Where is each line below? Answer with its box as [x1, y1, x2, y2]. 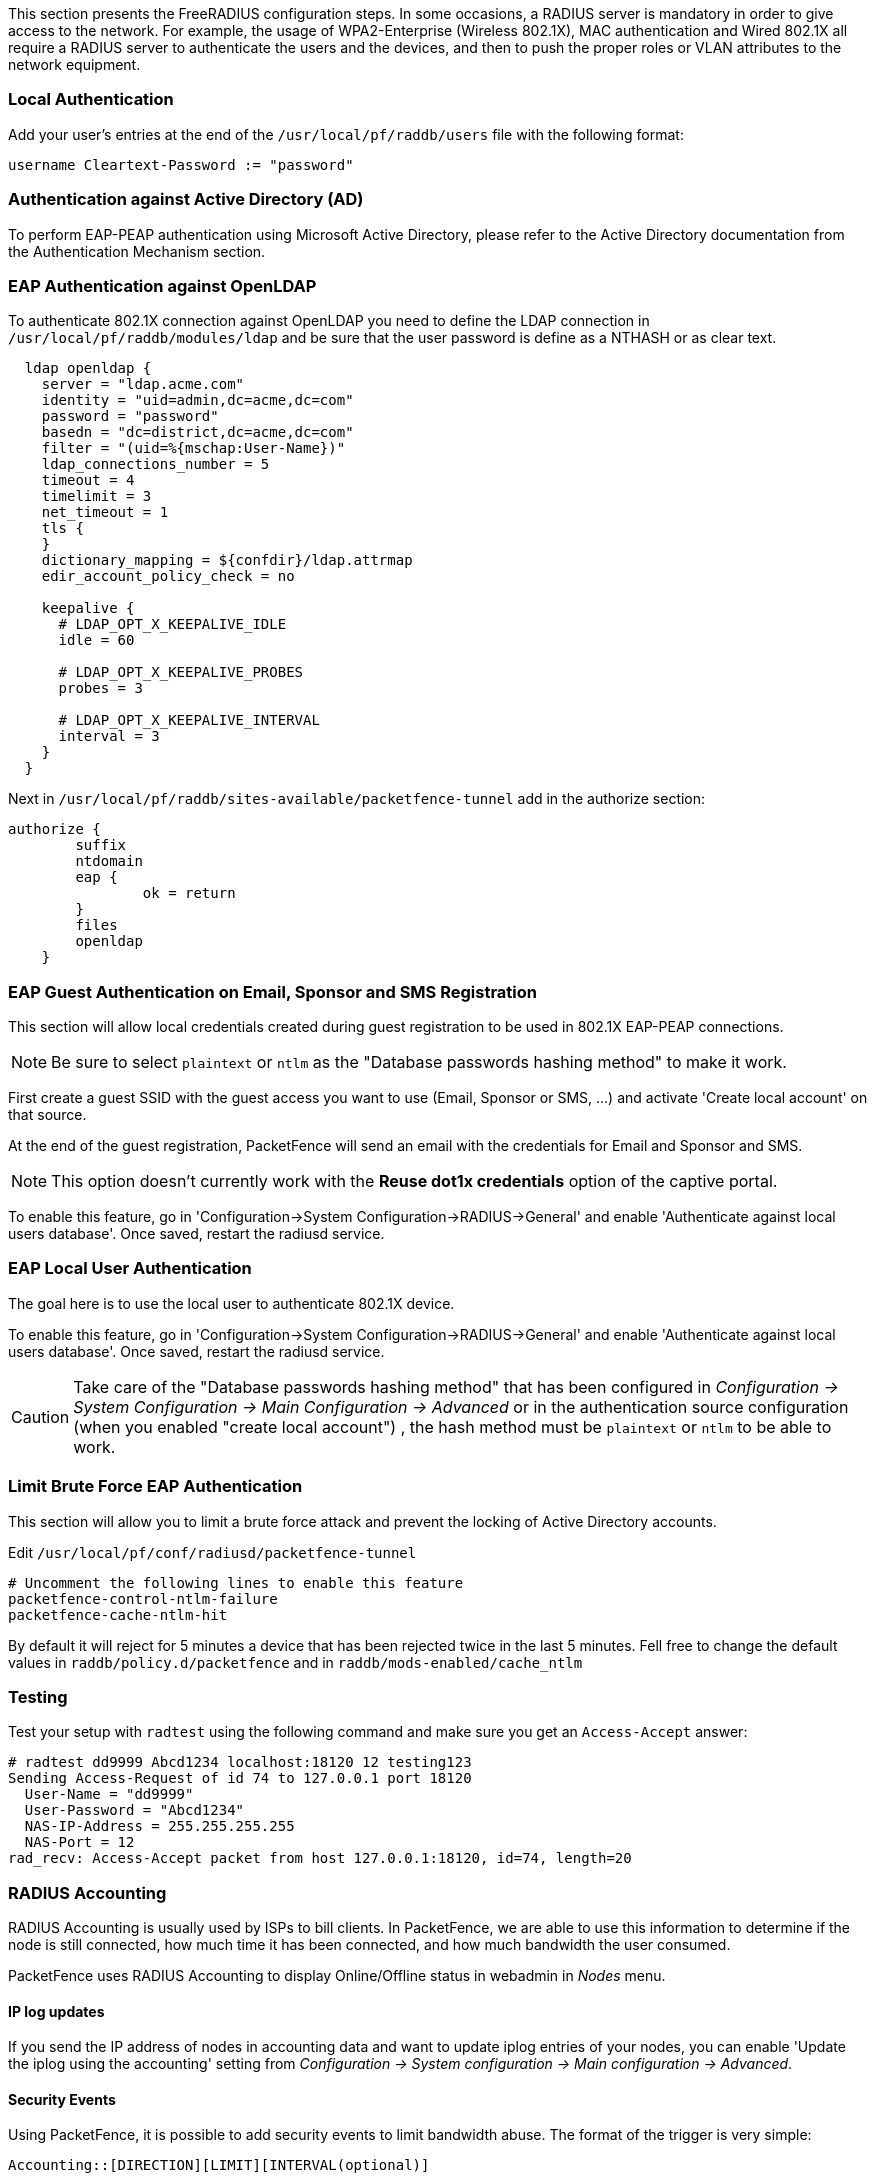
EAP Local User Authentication [8, 1258, 252, 1279]
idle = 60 [58, 632, 135, 649]
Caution [11, 1406, 70, 1427]
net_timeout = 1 [41, 504, 169, 521]
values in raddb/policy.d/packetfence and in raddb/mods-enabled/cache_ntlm [8, 1653, 583, 1671]
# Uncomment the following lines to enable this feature [8, 1574, 464, 1591]
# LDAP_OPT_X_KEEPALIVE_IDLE [58, 616, 287, 633]
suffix [75, 837, 127, 854]
